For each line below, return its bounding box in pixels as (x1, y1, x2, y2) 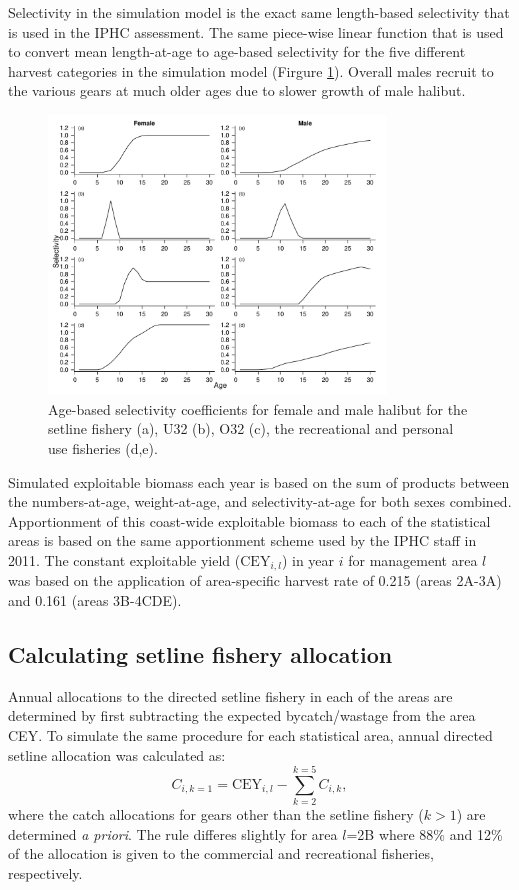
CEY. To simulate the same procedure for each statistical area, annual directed (8, 724, 493, 745)
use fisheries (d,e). (48, 437, 158, 458)
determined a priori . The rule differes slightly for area (8, 823, 338, 844)
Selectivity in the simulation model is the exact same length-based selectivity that (8, 2, 510, 22)
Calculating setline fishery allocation (8, 638, 393, 669)
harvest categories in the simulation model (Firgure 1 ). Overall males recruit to (8, 60, 494, 81)
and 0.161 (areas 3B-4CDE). (8, 589, 182, 610)
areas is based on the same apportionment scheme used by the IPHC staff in (8, 530, 477, 551)
